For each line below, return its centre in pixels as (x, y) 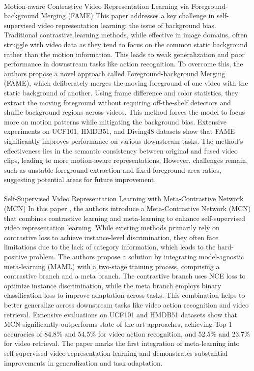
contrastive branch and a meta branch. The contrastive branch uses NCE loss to (125, 276)
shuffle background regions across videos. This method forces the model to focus (125, 112)
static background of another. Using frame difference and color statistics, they (121, 92)
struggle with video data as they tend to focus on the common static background (126, 44)
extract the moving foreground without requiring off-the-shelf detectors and (118, 102)
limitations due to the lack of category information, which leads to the (110, 247)
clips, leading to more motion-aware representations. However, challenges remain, (126, 160)
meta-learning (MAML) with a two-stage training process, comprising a (112, 266)
